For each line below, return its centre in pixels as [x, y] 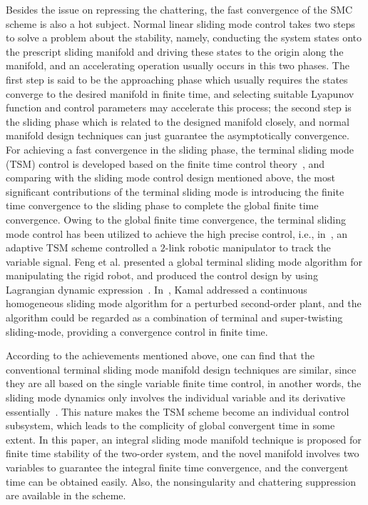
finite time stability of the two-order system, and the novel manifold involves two [183, 453]
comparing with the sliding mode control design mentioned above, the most [170, 177]
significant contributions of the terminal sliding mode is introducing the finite [175, 191]
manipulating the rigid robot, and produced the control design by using [162, 275]
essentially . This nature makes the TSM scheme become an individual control [178, 411]
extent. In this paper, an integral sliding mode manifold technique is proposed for [184, 439]
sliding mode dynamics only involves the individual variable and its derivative [176, 397]
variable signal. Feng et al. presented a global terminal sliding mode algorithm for [184, 261]
